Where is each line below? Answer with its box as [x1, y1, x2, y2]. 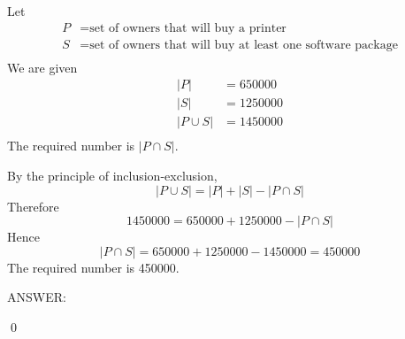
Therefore [7, 196, 59, 215]
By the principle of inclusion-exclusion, [7, 166, 218, 184]
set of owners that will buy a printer [89, 21, 287, 35]
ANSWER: [7, 288, 66, 306]
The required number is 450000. [7, 258, 180, 276]
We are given [7, 58, 78, 76]
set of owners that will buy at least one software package [89, 38, 398, 51]
